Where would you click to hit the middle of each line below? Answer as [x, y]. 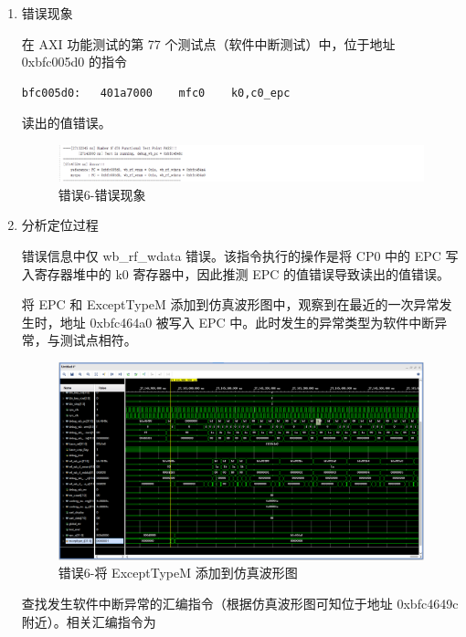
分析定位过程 [60, 225]
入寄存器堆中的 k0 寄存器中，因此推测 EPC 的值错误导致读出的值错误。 [236, 273]
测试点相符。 [98, 340]
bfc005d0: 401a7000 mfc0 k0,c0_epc [156, 93]
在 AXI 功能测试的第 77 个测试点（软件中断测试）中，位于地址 [208, 43]
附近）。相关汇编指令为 [89, 621]
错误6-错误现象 [102, 194]
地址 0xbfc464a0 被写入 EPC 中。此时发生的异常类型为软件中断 [247, 322]
